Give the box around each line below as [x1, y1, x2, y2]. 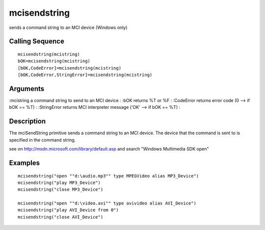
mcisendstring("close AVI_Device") [18, 214, 104, 220]
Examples [9, 158, 40, 167]
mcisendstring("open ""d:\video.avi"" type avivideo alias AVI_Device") [18, 201, 196, 206]
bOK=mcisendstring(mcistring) [18, 58, 91, 64]
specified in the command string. [9, 137, 76, 143]
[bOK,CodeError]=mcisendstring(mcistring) [18, 65, 122, 71]
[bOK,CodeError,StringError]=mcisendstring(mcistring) [18, 72, 153, 78]
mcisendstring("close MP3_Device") [18, 187, 104, 192]
